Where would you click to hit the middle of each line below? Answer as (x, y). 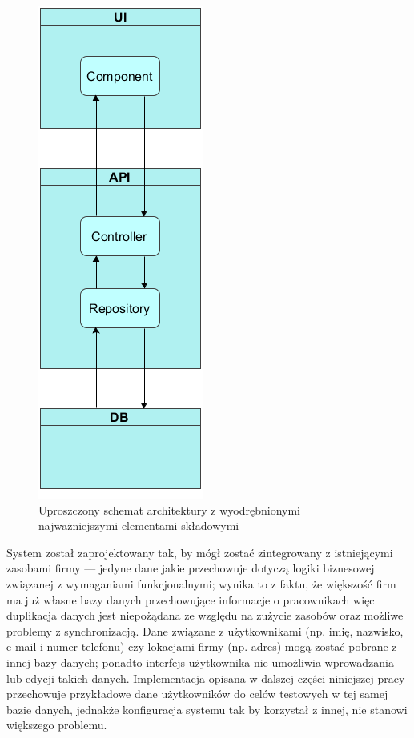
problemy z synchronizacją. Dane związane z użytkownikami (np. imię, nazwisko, (205, 630)
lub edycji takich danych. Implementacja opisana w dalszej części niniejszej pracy (206, 678)
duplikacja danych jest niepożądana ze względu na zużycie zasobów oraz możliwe (205, 615)
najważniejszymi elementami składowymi (139, 525)
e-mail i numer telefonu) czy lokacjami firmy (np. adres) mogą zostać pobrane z (202, 646)
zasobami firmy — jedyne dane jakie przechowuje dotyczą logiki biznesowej (191, 568)
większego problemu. (57, 725)
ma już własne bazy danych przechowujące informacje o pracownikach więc (191, 599)
